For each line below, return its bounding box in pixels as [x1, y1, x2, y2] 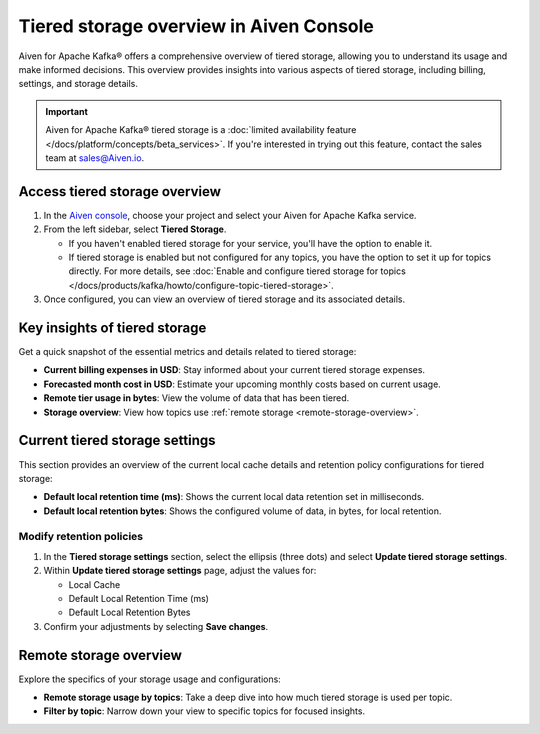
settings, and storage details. [18, 78, 139, 90]
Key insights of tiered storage [18, 319, 207, 336]
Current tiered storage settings [18, 432, 216, 449]
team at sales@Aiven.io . [45, 151, 145, 164]
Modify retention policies [18, 530, 144, 544]
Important [45, 105, 89, 117]
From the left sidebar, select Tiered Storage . [43, 223, 227, 235]
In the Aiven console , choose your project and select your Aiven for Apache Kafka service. [43, 209, 417, 221]
